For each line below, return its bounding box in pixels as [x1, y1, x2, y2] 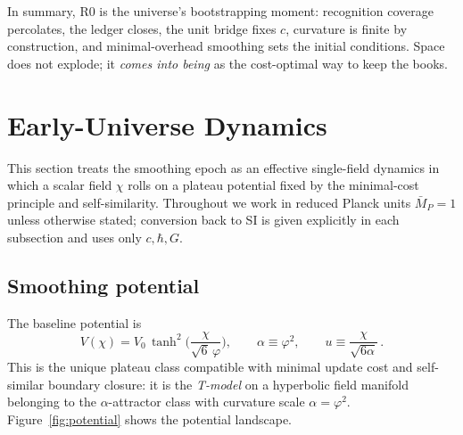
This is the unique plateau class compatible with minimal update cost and [7, 357, 413, 375]
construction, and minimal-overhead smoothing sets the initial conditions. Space [7, 37, 445, 55]
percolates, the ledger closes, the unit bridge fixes [7, 19, 277, 37]
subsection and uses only [7, 227, 142, 246]
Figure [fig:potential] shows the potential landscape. [7, 409, 293, 428]
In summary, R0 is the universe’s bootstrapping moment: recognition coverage [7, 2, 434, 20]
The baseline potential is [7, 313, 142, 332]
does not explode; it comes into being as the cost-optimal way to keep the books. [7, 53, 448, 72]
